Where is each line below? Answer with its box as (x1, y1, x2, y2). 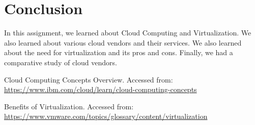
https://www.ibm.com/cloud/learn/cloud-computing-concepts (4, 84, 197, 95)
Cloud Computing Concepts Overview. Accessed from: (4, 74, 173, 85)
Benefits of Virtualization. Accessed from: (4, 101, 134, 111)
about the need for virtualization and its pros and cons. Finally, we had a (4, 47, 233, 58)
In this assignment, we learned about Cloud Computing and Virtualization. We (4, 27, 251, 38)
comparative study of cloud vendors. (4, 57, 117, 67)
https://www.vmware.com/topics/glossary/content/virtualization (4, 111, 208, 121)
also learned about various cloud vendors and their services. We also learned (4, 37, 242, 48)
